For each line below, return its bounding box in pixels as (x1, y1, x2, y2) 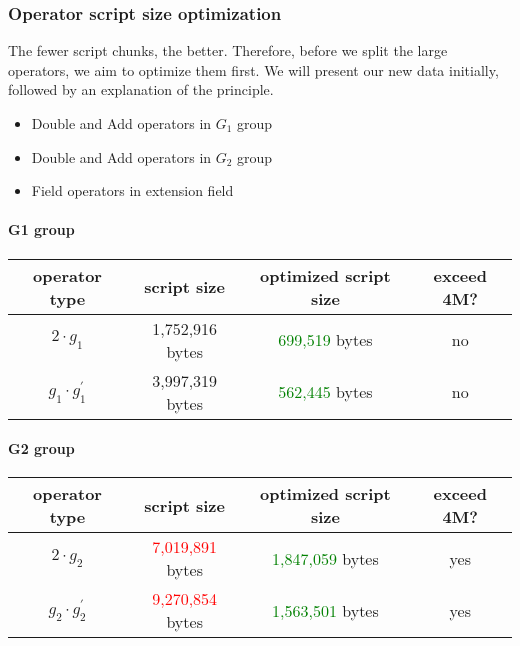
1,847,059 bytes (272, 546, 379, 570)
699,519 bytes (278, 328, 373, 352)
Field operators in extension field (31, 180, 234, 201)
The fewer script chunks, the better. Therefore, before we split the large (8, 40, 448, 61)
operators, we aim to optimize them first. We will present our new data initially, (8, 59, 499, 80)
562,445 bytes (278, 380, 373, 404)
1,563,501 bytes (272, 598, 379, 622)
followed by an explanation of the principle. (8, 79, 274, 100)
